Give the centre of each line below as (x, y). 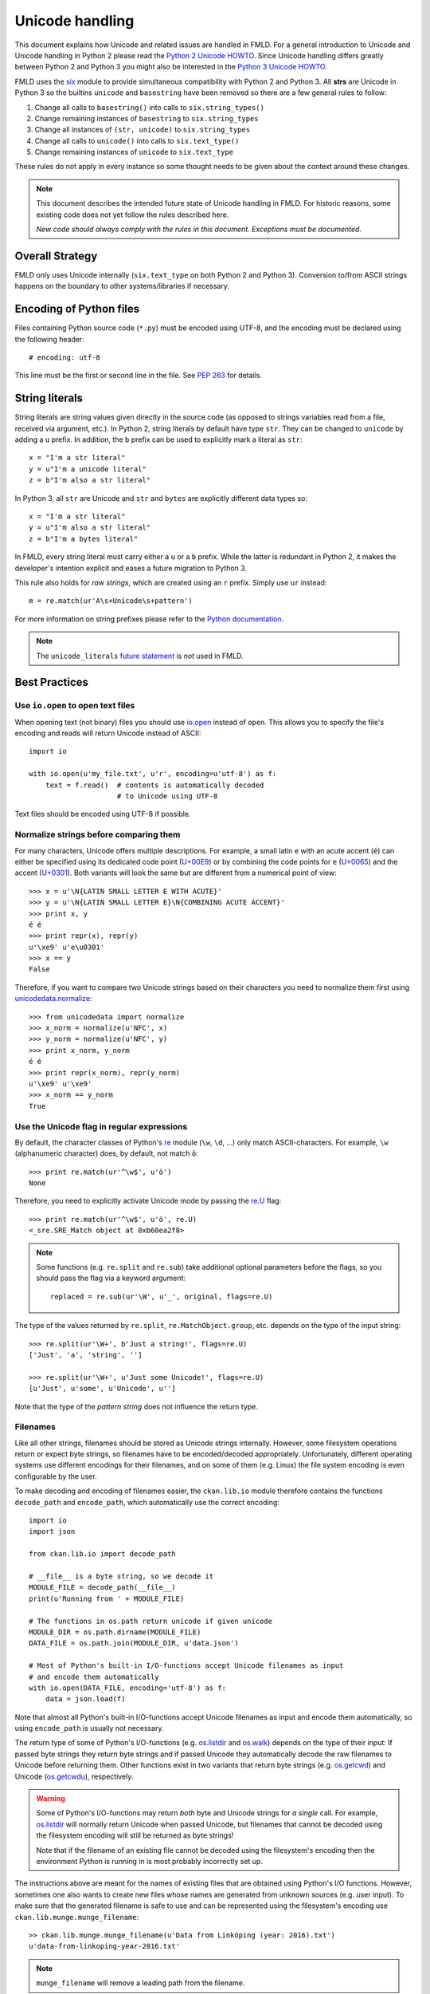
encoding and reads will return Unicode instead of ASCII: (108, 733)
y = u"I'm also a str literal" (90, 528)
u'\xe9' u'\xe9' (61, 1084)
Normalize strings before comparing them (98, 835)
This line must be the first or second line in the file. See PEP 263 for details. (139, 376)
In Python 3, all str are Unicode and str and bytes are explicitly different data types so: (161, 498)
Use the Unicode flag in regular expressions (101, 1126)
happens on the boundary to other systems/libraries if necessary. (122, 286)
